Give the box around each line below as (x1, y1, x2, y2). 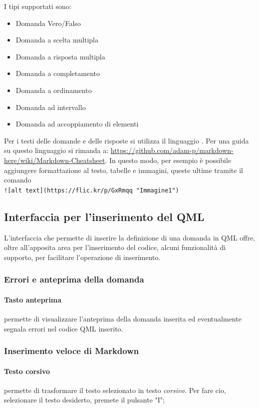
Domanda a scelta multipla (15, 34, 98, 45)
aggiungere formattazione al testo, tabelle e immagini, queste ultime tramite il (4, 164, 243, 175)
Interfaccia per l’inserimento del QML (4, 208, 205, 224)
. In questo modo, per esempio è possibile (105, 154, 232, 165)
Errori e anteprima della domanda (4, 273, 144, 285)
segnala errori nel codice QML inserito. (4, 323, 123, 333)
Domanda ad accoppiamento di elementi (15, 118, 139, 129)
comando (4, 174, 31, 185)
